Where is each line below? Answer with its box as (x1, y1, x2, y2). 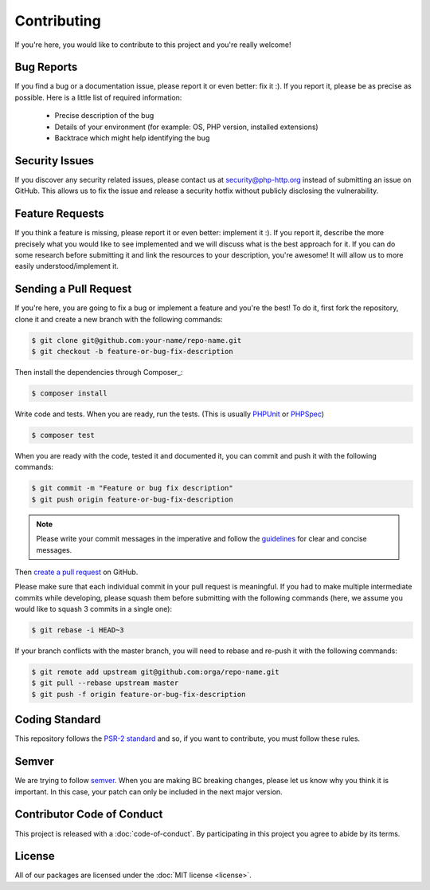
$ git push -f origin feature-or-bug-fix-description (31, 690, 246, 699)
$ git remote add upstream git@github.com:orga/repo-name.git (31, 667, 279, 677)
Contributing (14, 12, 101, 30)
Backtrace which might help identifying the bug (54, 133, 210, 143)
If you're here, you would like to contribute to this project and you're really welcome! (14, 40, 291, 49)
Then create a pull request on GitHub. (14, 567, 139, 577)
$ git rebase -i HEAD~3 (31, 626, 125, 635)
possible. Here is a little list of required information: (14, 93, 182, 102)
